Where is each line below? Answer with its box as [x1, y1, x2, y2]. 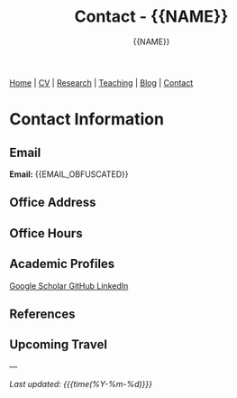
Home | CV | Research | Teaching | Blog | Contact [9, 77, 194, 88]
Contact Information [9, 109, 165, 130]
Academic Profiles [9, 256, 115, 272]
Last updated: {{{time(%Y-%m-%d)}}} [9, 378, 153, 389]
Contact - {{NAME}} [74, 6, 229, 27]
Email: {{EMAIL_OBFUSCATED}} [9, 169, 129, 180]
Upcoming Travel [9, 337, 108, 353]
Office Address [9, 195, 96, 210]
